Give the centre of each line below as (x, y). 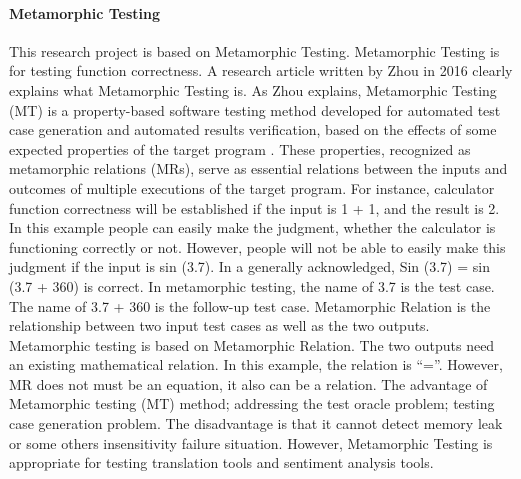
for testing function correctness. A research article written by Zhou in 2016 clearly (261, 70)
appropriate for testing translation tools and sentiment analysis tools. (221, 462)
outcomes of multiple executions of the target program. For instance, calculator (252, 187)
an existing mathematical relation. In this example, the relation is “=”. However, (256, 364)
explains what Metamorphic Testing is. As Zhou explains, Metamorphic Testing (253, 89)
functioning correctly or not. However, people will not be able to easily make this (257, 246)
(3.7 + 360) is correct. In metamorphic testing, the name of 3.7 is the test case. (252, 285)
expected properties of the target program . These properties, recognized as (240, 148)
